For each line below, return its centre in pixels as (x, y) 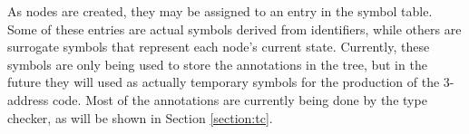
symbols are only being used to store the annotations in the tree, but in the (217, 64)
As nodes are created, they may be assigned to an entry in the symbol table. (220, 11)
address (28, 99)
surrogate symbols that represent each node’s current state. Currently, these (219, 47)
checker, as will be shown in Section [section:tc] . (140, 117)
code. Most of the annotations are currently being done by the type (239, 99)
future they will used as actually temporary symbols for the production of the (224, 82)
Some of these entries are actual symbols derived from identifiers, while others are (234, 29)
